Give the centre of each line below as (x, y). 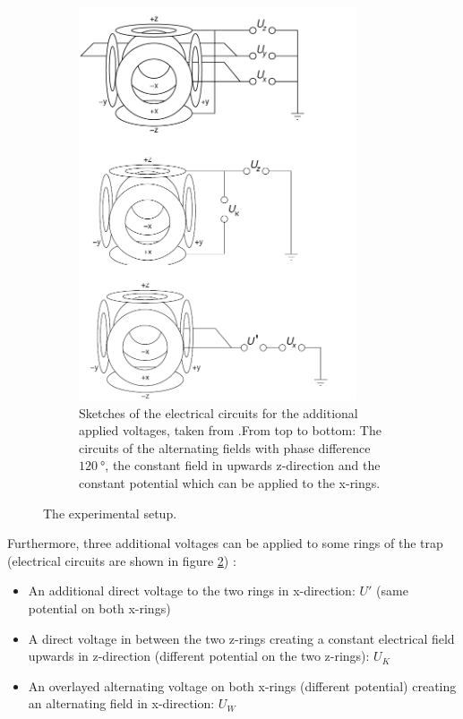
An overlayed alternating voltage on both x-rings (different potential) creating (242, 685)
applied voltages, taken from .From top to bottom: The (230, 430)
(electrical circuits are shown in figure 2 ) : (122, 560)
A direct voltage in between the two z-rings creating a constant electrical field (241, 638)
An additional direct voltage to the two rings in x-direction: (192, 591)
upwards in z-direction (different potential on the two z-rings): (199, 656)
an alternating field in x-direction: (121, 703)
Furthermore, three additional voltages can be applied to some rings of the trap (225, 543)
